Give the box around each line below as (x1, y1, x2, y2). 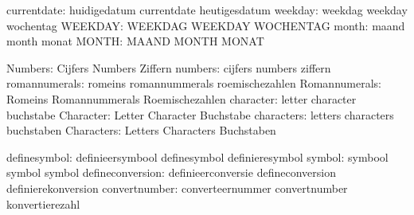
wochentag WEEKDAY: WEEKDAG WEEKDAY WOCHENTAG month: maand (6, 17, 405, 33)
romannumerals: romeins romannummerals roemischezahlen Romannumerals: (6, 75, 382, 92)
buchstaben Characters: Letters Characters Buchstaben (6, 122, 276, 139)
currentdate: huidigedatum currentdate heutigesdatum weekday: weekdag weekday (6, 2, 408, 18)
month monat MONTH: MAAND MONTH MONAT (6, 33, 264, 49)
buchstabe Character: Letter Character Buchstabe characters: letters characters (6, 106, 394, 123)
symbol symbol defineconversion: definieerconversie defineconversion (6, 164, 336, 181)
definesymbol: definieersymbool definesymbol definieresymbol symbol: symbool (6, 148, 389, 165)
